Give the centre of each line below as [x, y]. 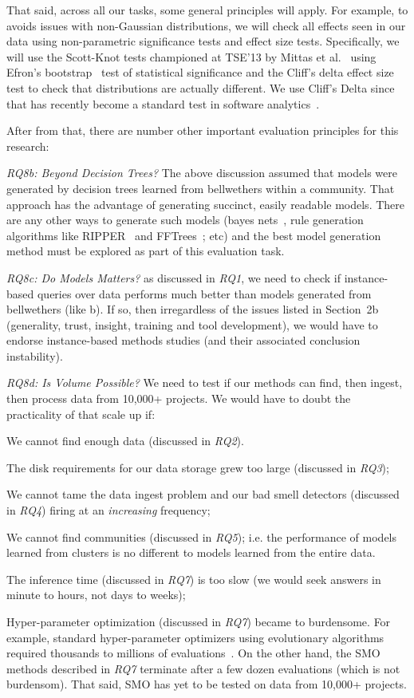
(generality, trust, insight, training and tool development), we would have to [192, 324]
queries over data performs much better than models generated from [204, 293]
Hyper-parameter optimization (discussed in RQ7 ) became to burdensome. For [199, 621]
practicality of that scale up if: [81, 414]
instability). [35, 355]
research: [28, 146]
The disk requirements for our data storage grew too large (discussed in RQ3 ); [198, 467]
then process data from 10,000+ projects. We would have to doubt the [179, 398]
